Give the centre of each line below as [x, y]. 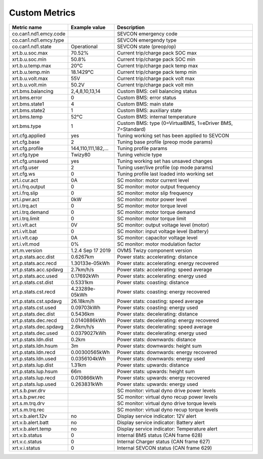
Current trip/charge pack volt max [156, 78]
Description [131, 27]
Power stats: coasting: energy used [158, 307]
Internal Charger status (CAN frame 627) [164, 441]
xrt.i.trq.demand [30, 212]
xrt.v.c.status [27, 441]
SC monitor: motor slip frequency [155, 193]
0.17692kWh [85, 276]
